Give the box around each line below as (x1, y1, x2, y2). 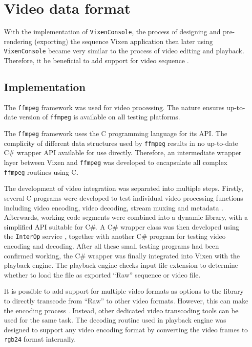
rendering (4, 36, 32, 46)
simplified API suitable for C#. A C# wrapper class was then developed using (4, 221, 239, 231)
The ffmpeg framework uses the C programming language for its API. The (4, 128, 228, 139)
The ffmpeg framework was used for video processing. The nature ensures (4, 102, 225, 112)
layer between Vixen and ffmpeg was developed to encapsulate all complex (4, 157, 228, 167)
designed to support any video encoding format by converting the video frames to (4, 324, 248, 334)
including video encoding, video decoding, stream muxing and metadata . (4, 202, 223, 212)
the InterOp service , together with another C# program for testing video (4, 231, 226, 241)
